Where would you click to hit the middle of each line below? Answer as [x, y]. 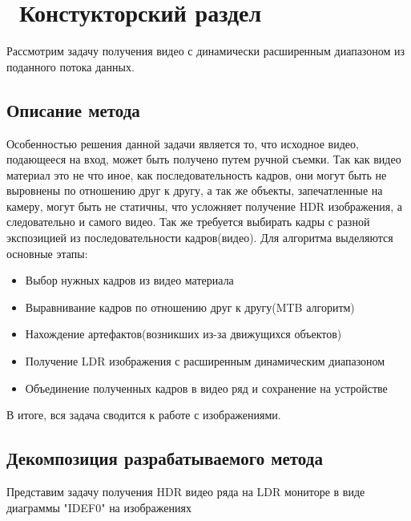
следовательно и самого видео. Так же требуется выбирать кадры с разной [188, 222]
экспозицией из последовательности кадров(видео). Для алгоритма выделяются [200, 238]
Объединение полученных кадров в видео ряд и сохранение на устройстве [206, 388]
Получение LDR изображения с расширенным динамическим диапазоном [205, 361]
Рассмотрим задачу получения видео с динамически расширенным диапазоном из [206, 51]
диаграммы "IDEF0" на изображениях [99, 507]
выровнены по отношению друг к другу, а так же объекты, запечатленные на [195, 190]
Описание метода [73, 109]
